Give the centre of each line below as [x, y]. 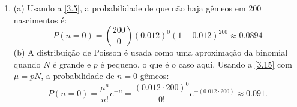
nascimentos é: [40, 19]
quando [27, 64]
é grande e [72, 64]
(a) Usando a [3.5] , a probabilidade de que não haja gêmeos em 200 [137, 8]
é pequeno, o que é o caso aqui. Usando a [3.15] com [196, 64]
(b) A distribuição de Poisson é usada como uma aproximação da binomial [151, 52]
